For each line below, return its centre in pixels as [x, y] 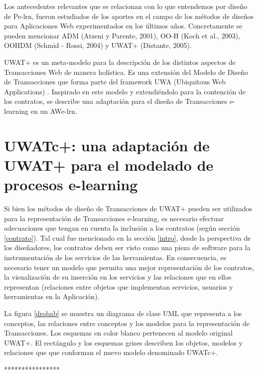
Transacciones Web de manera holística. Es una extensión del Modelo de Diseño [126, 72]
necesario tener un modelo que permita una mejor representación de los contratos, [129, 267]
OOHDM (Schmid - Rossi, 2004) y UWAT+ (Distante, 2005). [98, 45]
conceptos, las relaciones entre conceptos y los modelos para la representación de [127, 323]
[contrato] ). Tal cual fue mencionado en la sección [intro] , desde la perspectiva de [128, 237]
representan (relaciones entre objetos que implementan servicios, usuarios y [119, 286]
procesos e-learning [71, 185]
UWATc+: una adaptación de [107, 145]
